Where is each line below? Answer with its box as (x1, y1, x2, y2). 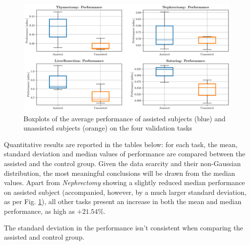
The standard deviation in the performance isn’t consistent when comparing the (4, 222, 243, 232)
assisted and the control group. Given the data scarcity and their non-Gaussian (4, 158, 241, 169)
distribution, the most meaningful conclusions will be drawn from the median (4, 168, 235, 178)
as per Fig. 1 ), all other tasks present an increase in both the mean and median (4, 196, 242, 207)
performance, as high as (4, 206, 75, 216)
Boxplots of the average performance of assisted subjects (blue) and (23, 113, 226, 123)
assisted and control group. (4, 232, 84, 242)
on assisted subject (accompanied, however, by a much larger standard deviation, (4, 187, 247, 197)
